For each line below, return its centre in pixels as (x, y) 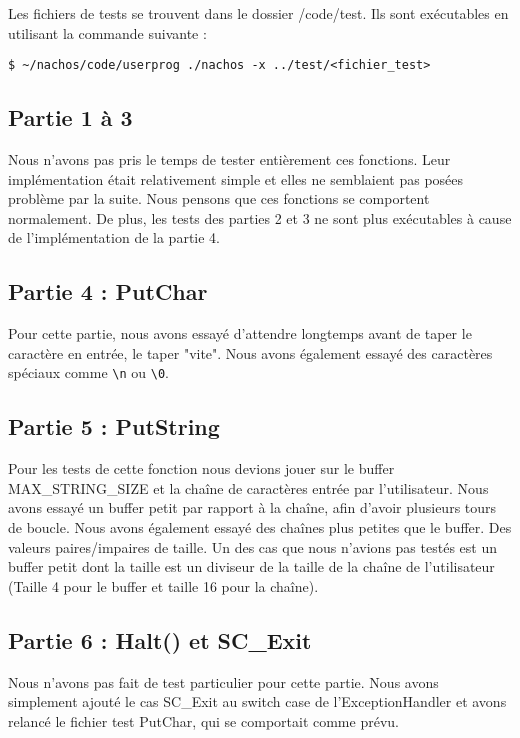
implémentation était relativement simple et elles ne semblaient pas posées (236, 178)
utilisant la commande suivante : (107, 32)
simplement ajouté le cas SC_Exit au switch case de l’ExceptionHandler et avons (257, 701)
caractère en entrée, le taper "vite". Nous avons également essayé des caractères (250, 352)
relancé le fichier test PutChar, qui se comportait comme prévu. (203, 720)
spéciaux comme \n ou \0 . (88, 372)
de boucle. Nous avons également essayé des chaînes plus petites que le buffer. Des (260, 527)
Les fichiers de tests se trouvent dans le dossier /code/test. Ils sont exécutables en (258, 13)
